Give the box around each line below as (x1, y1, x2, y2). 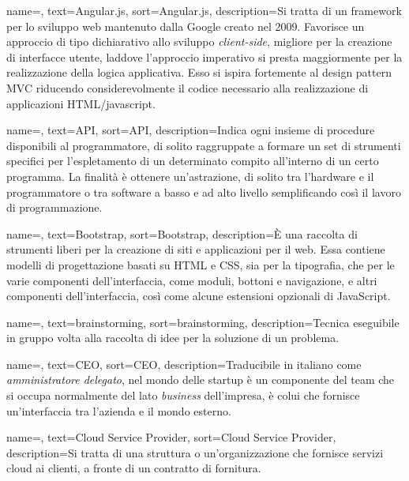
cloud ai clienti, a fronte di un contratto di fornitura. (6, 460, 261, 476)
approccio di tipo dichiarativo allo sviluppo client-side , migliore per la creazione (6, 33, 392, 50)
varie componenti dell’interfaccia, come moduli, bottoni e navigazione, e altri (6, 272, 377, 288)
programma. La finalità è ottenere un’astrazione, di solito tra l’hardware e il (6, 167, 374, 184)
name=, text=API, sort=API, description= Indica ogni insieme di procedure (6, 122, 375, 138)
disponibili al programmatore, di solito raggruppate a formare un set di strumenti (6, 137, 401, 153)
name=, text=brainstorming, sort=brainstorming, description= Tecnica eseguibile (6, 314, 400, 330)
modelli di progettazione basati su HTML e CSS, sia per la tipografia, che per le (6, 256, 395, 272)
